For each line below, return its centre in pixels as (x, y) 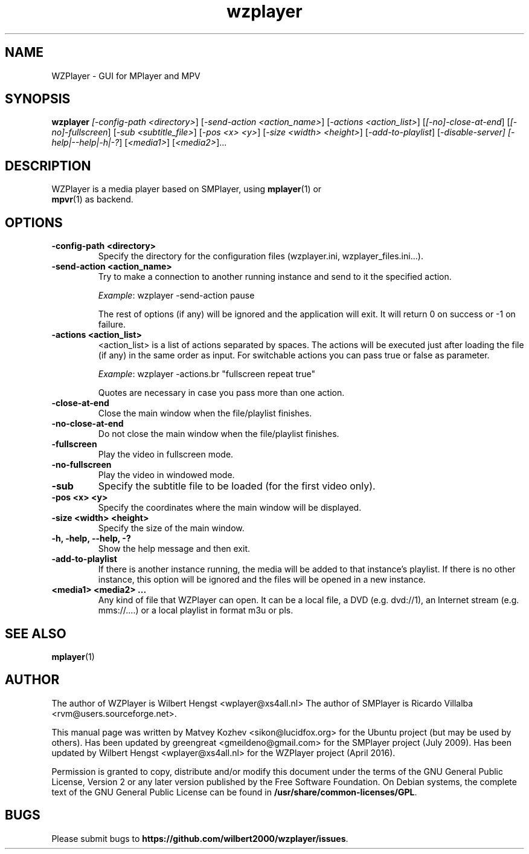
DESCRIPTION (48, 166)
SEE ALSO (36, 633)
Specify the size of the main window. (171, 528)
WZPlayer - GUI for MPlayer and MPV (126, 76)
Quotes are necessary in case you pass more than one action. (221, 393)
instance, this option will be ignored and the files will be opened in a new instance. (262, 580)
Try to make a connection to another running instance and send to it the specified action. (275, 277)
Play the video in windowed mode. (166, 475)
